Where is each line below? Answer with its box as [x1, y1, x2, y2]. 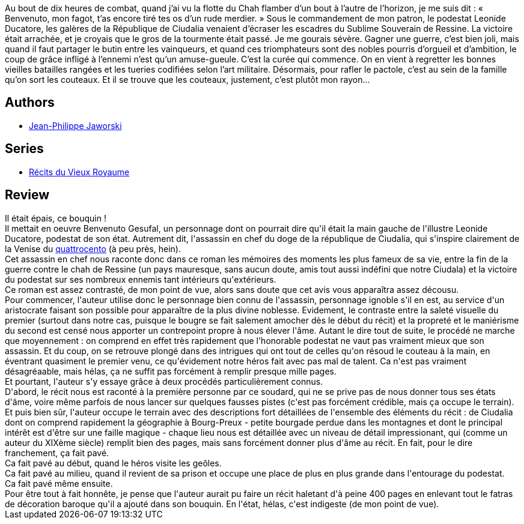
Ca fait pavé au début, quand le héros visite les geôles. [5, 457, 222, 468]
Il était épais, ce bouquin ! [5, 212, 106, 223]
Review [5, 187, 50, 203]
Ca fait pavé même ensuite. [5, 478, 113, 489]
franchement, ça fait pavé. [5, 447, 109, 458]
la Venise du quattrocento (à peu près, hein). [5, 243, 181, 254]
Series [5, 141, 44, 157]
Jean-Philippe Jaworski [29, 120, 122, 131]
